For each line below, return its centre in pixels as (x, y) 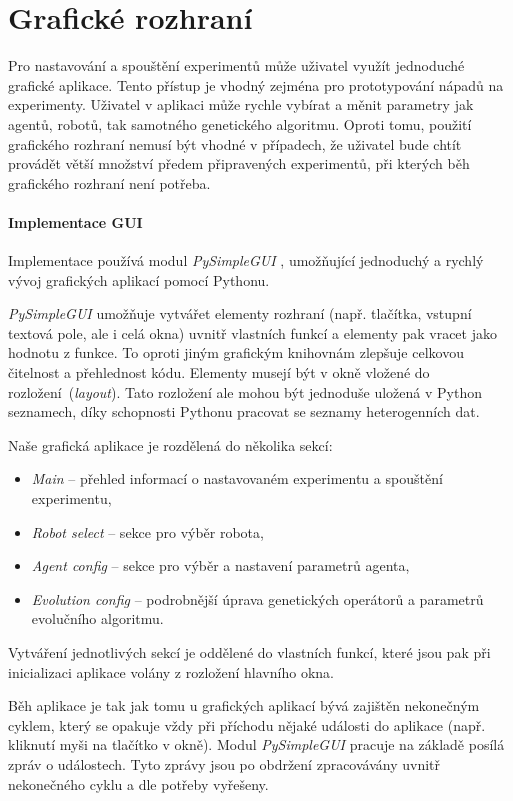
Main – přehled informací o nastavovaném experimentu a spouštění (237, 478)
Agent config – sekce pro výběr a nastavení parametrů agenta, (220, 565)
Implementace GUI (75, 221)
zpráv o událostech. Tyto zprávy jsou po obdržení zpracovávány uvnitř (224, 763)
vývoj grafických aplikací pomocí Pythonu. (139, 279)
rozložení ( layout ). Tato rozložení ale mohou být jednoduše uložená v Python (245, 391)
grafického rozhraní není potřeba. (109, 182)
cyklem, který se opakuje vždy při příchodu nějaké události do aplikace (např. (247, 724)
